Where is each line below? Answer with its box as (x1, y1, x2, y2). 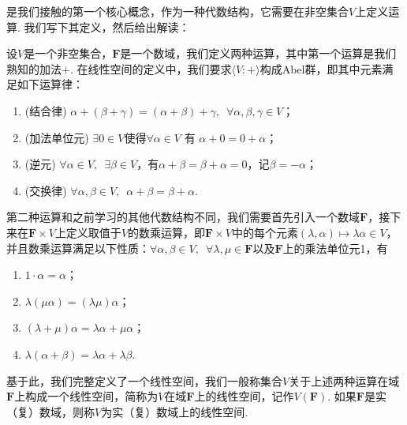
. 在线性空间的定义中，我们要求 (69, 60, 232, 77)
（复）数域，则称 (6, 403, 95, 419)
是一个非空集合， (24, 45, 113, 62)
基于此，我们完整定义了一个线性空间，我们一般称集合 (6, 372, 282, 389)
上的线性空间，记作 (194, 388, 294, 404)
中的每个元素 (231, 224, 298, 240)
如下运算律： (17, 76, 84, 92)
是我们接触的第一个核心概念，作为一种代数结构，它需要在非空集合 (6, 3, 349, 19)
